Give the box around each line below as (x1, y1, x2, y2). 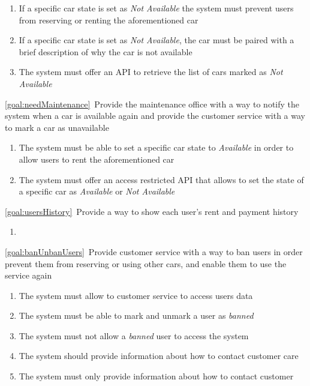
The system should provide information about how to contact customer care (19, 349, 299, 362)
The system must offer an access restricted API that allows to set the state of (19, 173, 304, 185)
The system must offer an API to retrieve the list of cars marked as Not (19, 65, 283, 78)
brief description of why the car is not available (19, 45, 192, 58)
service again (5, 269, 52, 282)
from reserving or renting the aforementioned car (19, 13, 198, 26)
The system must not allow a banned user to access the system (19, 329, 249, 342)
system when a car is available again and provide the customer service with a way (5, 109, 305, 122)
